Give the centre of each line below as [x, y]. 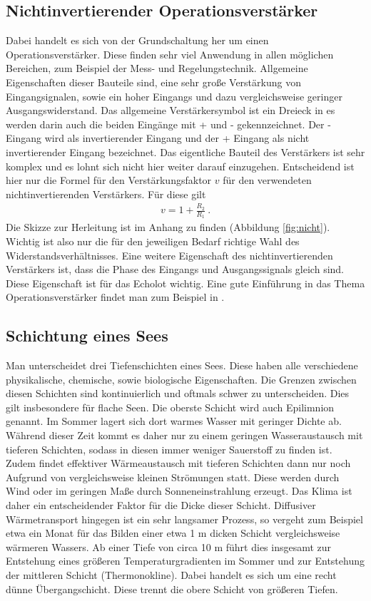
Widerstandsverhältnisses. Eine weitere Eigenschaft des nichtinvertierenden [169, 255]
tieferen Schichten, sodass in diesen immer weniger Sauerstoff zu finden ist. [169, 449]
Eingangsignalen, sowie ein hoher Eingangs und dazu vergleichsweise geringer [174, 96]
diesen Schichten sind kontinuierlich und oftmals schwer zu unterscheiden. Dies [178, 393]
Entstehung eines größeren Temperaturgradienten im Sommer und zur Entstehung [185, 561]
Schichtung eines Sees [87, 335]
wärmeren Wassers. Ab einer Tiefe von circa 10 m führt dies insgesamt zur [169, 546]
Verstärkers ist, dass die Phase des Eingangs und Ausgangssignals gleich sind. [175, 269]
